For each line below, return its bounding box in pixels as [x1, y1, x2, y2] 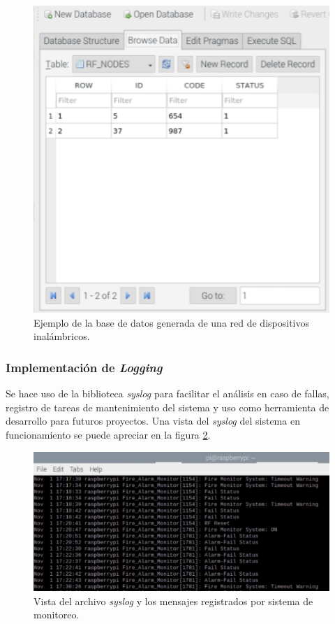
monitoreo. [33, 607, 80, 622]
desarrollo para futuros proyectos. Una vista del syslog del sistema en [6, 413, 300, 428]
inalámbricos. [33, 329, 90, 343]
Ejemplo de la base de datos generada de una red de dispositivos [33, 315, 309, 329]
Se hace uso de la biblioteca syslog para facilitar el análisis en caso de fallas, [6, 386, 329, 401]
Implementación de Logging [6, 358, 163, 376]
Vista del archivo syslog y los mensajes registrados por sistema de [33, 593, 313, 608]
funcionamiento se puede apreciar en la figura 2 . [6, 427, 211, 441]
